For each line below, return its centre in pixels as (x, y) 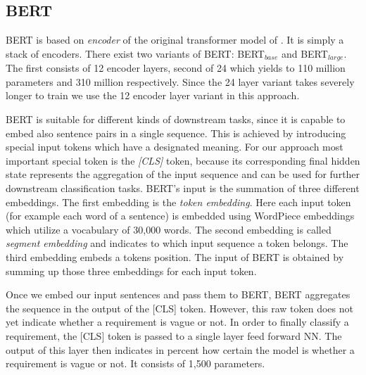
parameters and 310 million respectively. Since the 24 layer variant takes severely (180, 81)
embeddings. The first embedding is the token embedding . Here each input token (178, 202)
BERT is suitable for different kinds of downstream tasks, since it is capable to (176, 119)
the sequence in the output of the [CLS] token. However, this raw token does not (179, 308)
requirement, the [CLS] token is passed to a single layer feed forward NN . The (174, 335)
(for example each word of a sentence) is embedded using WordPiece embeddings (180, 216)
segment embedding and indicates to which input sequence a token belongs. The (177, 243)
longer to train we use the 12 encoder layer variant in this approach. (153, 95)
